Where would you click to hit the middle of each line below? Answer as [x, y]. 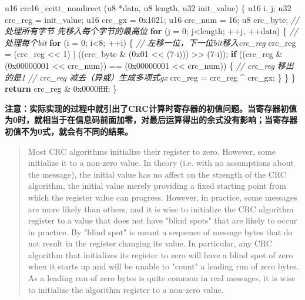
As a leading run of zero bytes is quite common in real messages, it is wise [162, 278]
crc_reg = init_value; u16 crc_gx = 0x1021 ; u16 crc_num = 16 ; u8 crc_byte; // [152, 19]
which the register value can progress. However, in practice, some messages [162, 197]
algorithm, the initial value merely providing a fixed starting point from [157, 186]
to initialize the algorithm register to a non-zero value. [126, 289]
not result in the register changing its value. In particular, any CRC [150, 243]
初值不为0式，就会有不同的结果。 [69, 131]
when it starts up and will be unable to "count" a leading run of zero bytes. [163, 266]
